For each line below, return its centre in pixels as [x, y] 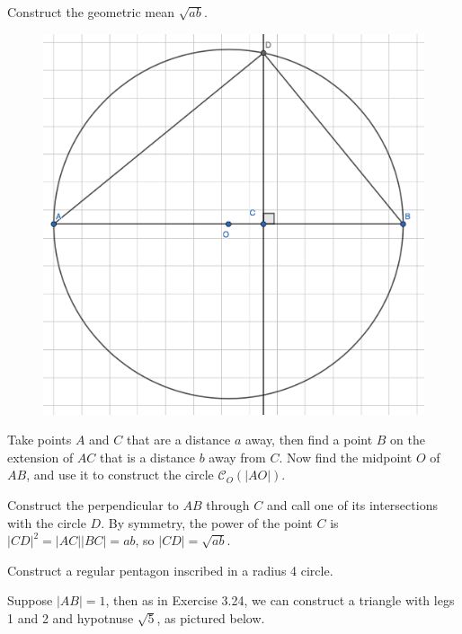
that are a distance [179, 440]
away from [237, 457]
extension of [40, 457]
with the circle [47, 522]
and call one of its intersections [352, 504]
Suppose [30, 600]
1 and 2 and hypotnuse [71, 617]
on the [408, 440]
